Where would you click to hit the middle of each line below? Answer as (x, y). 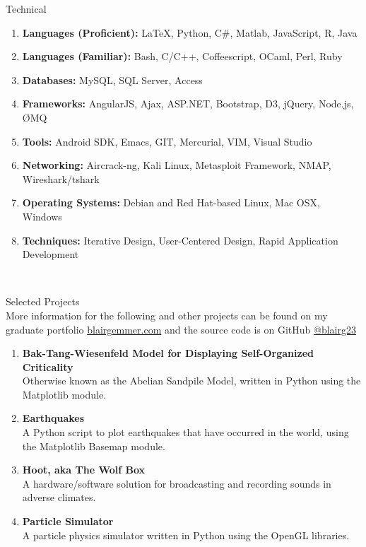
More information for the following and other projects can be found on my (167, 315)
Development (51, 254)
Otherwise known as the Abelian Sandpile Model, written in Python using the (191, 381)
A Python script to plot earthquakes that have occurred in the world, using (185, 432)
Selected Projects (43, 301)
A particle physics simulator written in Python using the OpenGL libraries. (186, 535)
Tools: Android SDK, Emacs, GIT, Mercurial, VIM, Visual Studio (167, 141)
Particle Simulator (68, 521)
